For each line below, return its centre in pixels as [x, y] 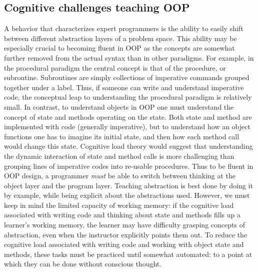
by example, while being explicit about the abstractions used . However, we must [127, 195]
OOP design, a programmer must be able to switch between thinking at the [120, 176]
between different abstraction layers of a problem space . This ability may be [120, 38]
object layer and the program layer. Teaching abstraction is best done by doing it [128, 185]
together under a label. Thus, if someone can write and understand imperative [124, 87]
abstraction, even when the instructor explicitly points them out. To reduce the [126, 234]
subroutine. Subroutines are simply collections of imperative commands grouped [127, 77]
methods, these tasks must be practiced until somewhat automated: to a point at [128, 254]
